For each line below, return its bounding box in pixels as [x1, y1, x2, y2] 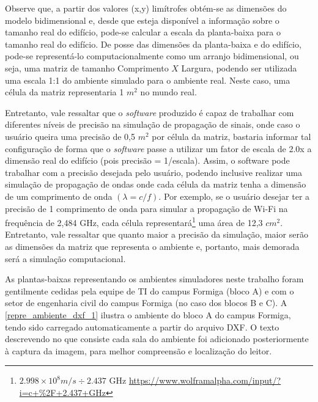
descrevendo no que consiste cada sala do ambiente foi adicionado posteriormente [5, 332, 309, 345]
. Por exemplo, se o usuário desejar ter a [158, 189, 310, 202]
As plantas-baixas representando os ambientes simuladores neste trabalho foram [5, 272, 304, 285]
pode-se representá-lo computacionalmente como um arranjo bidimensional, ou [5, 49, 299, 62]
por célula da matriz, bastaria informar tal [152, 130, 311, 142]
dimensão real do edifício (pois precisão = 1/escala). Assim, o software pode [5, 154, 290, 167]
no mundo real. [140, 86, 197, 98]
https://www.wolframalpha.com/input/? [128, 374, 281, 387]
